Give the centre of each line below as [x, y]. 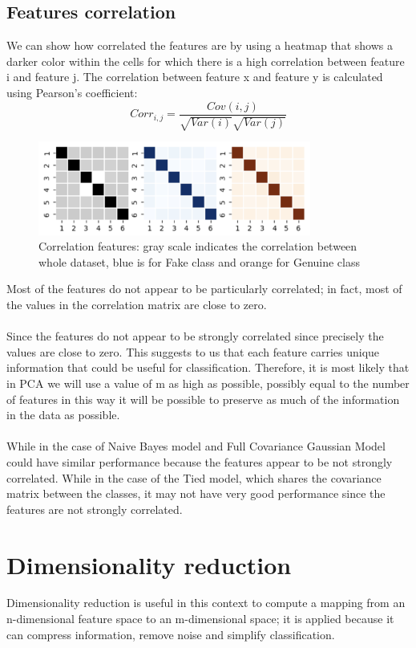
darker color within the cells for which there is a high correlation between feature [206, 61]
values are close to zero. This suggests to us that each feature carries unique [193, 351]
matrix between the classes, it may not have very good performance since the [196, 493]
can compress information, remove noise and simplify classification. [171, 634]
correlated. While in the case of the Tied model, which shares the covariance [194, 477]
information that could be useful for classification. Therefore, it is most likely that [208, 367]
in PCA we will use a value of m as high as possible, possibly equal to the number [208, 383]
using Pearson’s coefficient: [72, 92]
